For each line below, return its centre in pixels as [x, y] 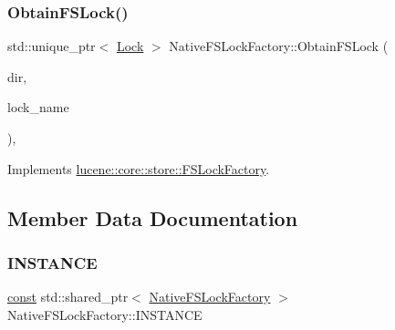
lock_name [38, 107]
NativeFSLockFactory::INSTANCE [105, 314]
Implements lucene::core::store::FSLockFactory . [139, 168]
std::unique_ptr [52, 46]
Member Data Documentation [153, 217]
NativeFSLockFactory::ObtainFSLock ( [279, 46]
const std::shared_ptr [68, 297]
